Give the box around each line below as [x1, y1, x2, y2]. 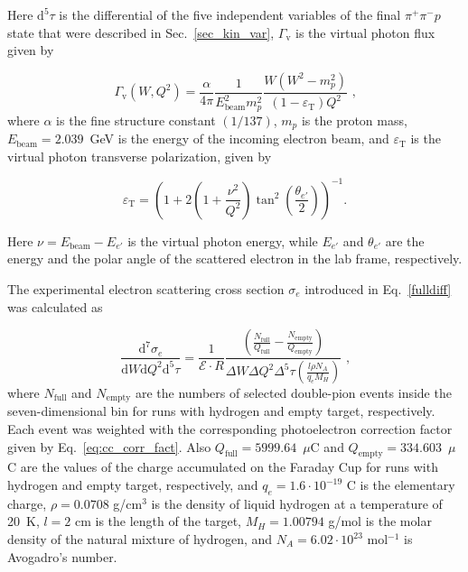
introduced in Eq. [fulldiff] [304, 279, 452, 298]
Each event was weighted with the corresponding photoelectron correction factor [7, 420, 453, 438]
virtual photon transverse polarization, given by [7, 146, 272, 165]
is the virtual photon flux [295, 23, 435, 42]
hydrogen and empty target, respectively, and [7, 475, 258, 494]
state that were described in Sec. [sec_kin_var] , [7, 23, 275, 42]
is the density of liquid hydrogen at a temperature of [151, 494, 443, 512]
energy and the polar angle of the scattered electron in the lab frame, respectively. [7, 249, 463, 268]
